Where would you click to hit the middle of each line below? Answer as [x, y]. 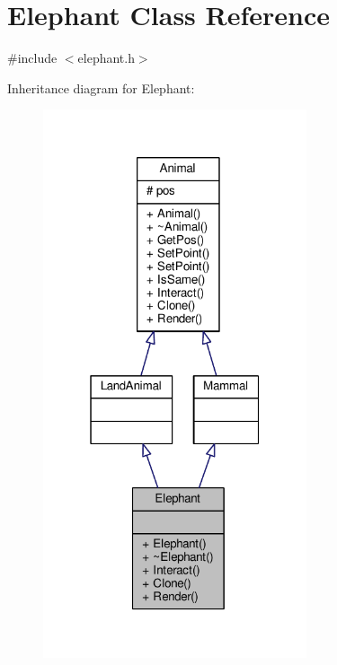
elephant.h [106, 58]
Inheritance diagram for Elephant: [101, 87]
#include [32, 58]
